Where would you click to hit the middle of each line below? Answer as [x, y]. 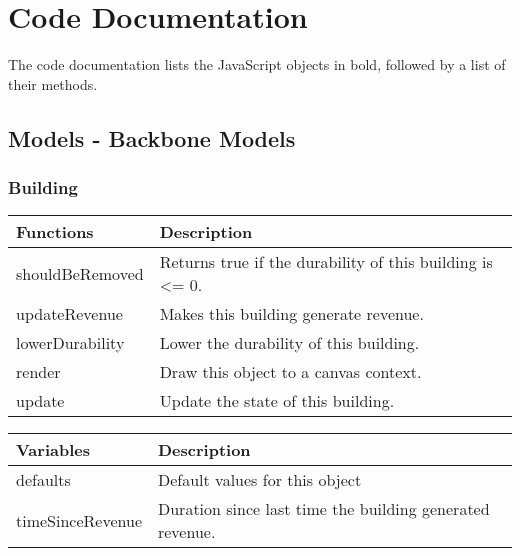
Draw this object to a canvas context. [290, 372]
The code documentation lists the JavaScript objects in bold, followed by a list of [257, 64]
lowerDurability [70, 343]
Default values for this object [259, 480]
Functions [55, 232]
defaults [43, 480]
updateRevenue [69, 314]
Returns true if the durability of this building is [326, 262]
